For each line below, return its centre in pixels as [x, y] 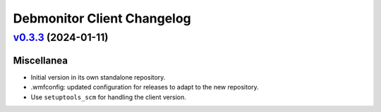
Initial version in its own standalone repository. [98, 77]
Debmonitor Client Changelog [102, 18]
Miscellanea [41, 60]
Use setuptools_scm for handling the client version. [109, 97]
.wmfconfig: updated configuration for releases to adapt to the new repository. [145, 87]
